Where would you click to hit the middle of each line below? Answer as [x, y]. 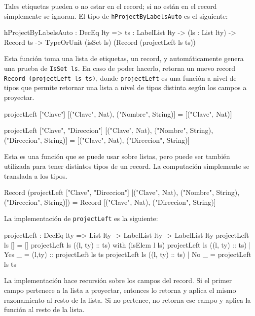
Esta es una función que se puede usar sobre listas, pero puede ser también [117, 156]
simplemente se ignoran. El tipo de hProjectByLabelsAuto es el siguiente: [116, 16]
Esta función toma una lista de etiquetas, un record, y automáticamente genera [124, 58]
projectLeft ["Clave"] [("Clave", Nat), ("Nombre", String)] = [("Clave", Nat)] [118, 113]
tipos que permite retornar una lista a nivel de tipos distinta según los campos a [125, 87]
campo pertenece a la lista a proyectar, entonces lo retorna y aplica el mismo [120, 290]
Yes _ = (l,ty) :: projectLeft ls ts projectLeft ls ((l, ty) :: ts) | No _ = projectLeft [128, 254]
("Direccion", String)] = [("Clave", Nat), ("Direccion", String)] [97, 140]
